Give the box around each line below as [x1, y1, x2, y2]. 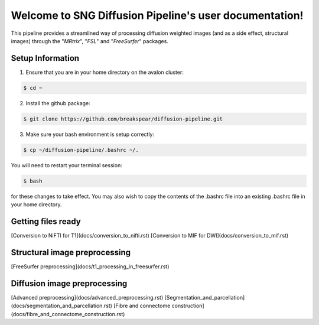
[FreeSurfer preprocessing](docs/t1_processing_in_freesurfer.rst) [11, 263, 170, 270]
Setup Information [11, 53, 80, 63]
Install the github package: [25, 99, 91, 106]
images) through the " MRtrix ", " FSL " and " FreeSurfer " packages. [11, 37, 168, 44]
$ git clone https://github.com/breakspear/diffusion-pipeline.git [23, 115, 223, 122]
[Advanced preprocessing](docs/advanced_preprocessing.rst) [11, 294, 164, 301]
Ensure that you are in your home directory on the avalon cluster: [25, 69, 184, 76]
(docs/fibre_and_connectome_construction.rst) [11, 310, 125, 317]
